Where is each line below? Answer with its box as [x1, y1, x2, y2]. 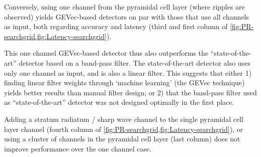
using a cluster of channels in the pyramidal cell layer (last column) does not [4, 133, 240, 144]
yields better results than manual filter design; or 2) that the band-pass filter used [4, 87, 257, 97]
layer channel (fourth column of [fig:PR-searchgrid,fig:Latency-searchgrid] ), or [4, 123, 243, 134]
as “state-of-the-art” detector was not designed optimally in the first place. [4, 97, 234, 107]
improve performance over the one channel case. [4, 143, 152, 153]
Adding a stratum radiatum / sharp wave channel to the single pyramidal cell [4, 113, 243, 124]
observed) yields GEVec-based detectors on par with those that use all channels [4, 11, 249, 22]
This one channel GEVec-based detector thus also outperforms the [4, 48, 208, 58]
